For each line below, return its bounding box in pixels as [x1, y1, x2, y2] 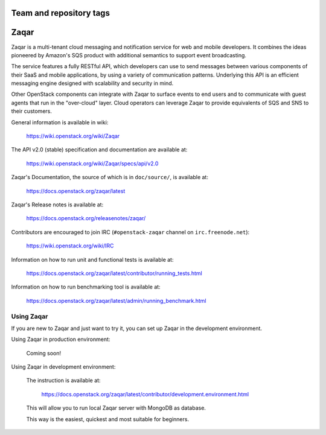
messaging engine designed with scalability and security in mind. [11, 80, 174, 87]
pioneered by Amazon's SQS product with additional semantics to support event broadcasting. [11, 51, 247, 59]
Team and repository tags [11, 8, 110, 18]
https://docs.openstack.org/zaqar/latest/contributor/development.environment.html [41, 390, 249, 398]
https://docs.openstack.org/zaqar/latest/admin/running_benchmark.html [26, 297, 206, 304]
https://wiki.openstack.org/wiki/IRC [26, 242, 114, 250]
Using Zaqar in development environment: [11, 363, 116, 370]
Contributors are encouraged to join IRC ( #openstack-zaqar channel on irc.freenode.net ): [11, 228, 250, 235]
